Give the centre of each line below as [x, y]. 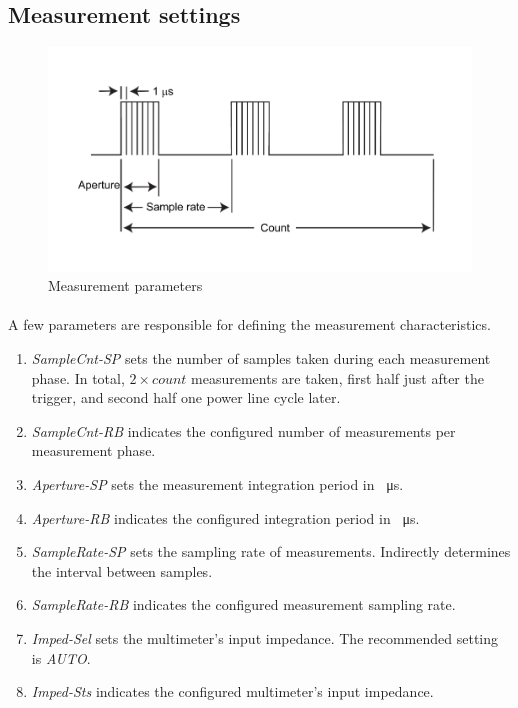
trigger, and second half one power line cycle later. [186, 397]
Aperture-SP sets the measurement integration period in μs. [217, 483]
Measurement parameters [125, 285]
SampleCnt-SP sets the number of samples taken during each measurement [261, 358]
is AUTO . [61, 657]
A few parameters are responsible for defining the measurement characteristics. [249, 324]
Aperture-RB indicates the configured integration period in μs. [225, 517]
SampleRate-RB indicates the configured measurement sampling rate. [243, 604]
